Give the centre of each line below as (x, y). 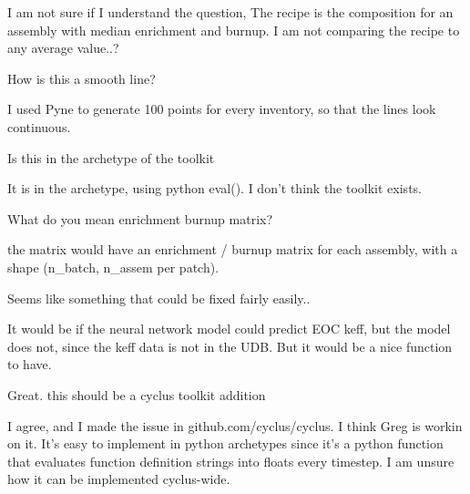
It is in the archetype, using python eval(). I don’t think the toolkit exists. (215, 188)
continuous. (39, 126)
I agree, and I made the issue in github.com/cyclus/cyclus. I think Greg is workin (235, 425)
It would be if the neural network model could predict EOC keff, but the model (229, 329)
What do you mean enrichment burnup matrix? (140, 218)
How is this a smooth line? (82, 78)
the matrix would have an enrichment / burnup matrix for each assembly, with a (233, 249)
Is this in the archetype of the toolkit (111, 157)
